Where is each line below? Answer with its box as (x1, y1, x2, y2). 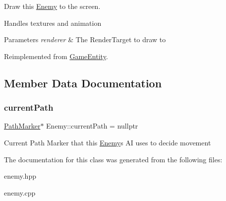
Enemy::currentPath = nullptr (46, 121, 138, 131)
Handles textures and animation (4, 17, 102, 28)
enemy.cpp (4, 187, 36, 198)
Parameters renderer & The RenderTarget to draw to (4, 34, 166, 45)
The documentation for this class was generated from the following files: (4, 154, 223, 164)
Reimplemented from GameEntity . (4, 51, 108, 61)
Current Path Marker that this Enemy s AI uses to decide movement (4, 137, 211, 147)
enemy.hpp (4, 171, 36, 181)
